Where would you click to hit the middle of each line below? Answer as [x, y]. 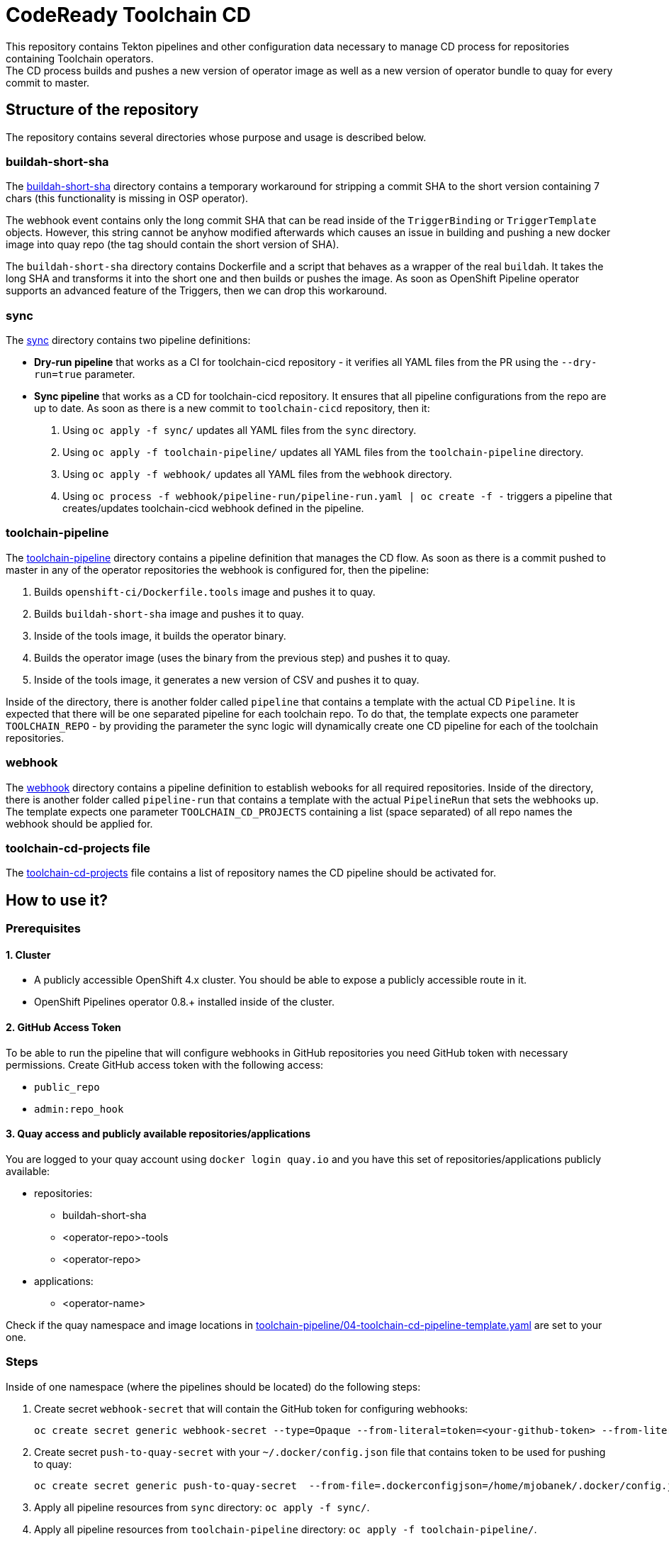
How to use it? [57, 900]
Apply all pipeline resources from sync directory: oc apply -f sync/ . [202, 1507]
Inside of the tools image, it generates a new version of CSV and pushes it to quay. [227, 679]
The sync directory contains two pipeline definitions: [128, 340]
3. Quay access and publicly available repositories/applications [158, 1134]
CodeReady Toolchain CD [129, 15]
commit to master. [48, 82]
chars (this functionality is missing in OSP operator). [127, 199]
